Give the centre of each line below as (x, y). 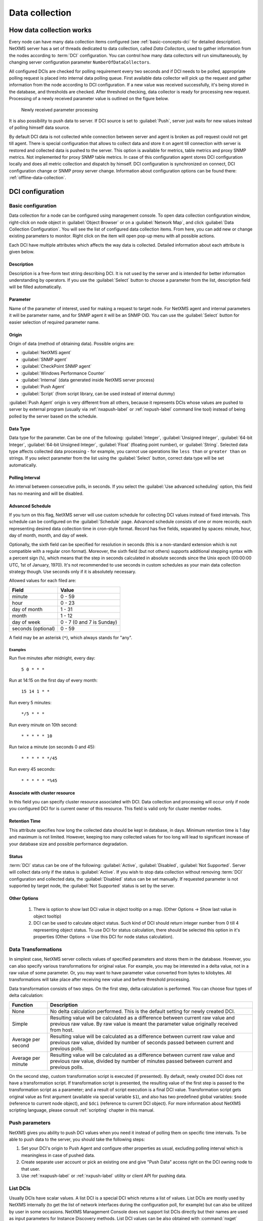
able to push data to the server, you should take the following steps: (77, 1139)
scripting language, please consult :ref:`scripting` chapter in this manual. (82, 1110)
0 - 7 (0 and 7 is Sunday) (89, 622)
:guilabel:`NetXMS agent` (46, 353)
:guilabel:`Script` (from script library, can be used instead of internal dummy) (98, 394)
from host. (62, 1030)
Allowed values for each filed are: (43, 581)
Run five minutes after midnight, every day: (52, 658)
